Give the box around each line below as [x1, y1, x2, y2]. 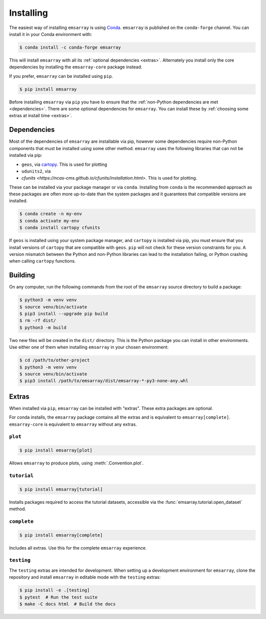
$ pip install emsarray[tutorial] [19, 486, 103, 492]
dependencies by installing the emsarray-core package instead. [9, 64, 142, 70]
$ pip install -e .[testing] [19, 588, 90, 593]
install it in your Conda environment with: [9, 31, 92, 37]
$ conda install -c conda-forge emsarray [19, 44, 121, 50]
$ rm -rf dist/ [19, 318, 56, 323]
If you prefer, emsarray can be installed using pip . [9, 73, 113, 79]
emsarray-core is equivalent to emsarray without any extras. [9, 421, 137, 427]
